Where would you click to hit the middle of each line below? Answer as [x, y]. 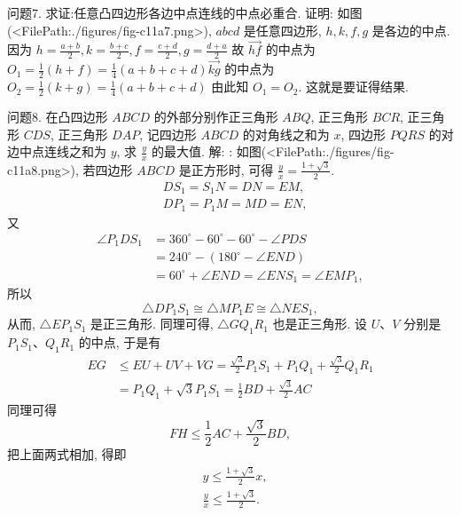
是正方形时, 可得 [226, 169]
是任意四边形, [282, 30]
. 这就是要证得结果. [353, 87]
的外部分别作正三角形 [216, 117]
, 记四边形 [168, 134]
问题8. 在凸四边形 [58, 117]
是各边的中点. [411, 30]
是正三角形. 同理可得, [152, 324]
